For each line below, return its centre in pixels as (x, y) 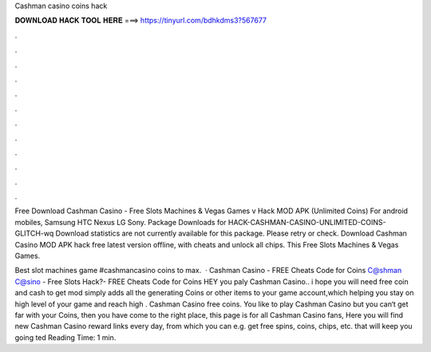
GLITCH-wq (34, 233)
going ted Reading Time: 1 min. (65, 337)
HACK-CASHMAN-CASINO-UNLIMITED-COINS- (307, 222)
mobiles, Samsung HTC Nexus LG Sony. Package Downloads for (121, 222)
